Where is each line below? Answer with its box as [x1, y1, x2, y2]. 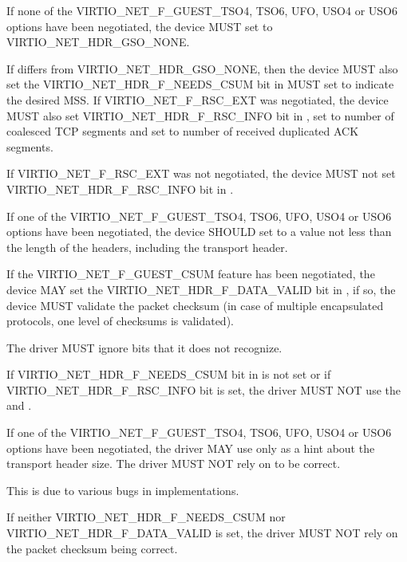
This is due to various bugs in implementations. [6, 481, 239, 498]
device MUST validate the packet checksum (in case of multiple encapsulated [6, 297, 384, 313]
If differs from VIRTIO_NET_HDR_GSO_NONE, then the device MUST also [6, 60, 398, 77]
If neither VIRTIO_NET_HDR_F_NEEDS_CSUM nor [6, 509, 286, 525]
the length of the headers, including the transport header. [6, 238, 288, 255]
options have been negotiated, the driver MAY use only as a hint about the [6, 439, 375, 456]
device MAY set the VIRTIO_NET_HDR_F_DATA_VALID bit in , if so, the [6, 281, 396, 297]
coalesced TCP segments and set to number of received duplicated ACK [6, 123, 359, 140]
